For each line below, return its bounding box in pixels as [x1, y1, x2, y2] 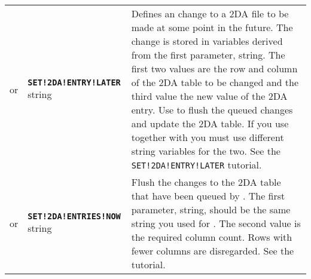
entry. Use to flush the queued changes [131, 103, 293, 116]
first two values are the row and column [131, 62, 298, 75]
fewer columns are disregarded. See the [131, 244, 294, 257]
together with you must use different [131, 130, 284, 144]
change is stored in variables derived [131, 34, 283, 48]
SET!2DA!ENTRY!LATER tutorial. [131, 158, 262, 171]
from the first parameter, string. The [131, 48, 285, 62]
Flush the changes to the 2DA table [131, 175, 281, 189]
